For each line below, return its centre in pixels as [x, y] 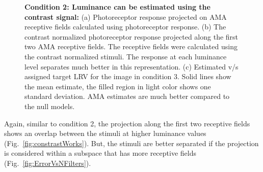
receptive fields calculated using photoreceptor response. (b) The [125, 27]
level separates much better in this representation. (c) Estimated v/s [131, 66]
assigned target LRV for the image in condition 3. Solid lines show [128, 76]
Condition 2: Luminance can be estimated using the [117, 7]
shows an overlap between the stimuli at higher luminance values [105, 133]
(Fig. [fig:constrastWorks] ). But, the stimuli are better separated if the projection [131, 143]
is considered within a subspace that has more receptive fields [100, 153]
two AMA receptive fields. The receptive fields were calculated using [131, 46]
